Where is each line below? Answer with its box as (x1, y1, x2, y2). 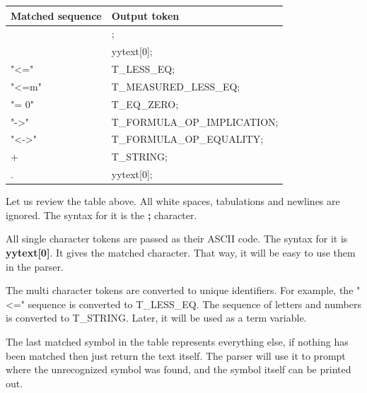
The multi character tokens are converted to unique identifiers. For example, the (6, 283, 354, 298)
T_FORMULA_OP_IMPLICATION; (111, 114, 279, 129)
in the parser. (6, 259, 64, 274)
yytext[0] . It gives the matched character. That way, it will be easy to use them (6, 245, 356, 259)
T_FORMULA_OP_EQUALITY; (111, 131, 264, 146)
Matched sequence (11, 8, 102, 23)
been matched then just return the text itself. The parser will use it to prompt (6, 348, 346, 363)
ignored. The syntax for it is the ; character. (6, 207, 197, 222)
